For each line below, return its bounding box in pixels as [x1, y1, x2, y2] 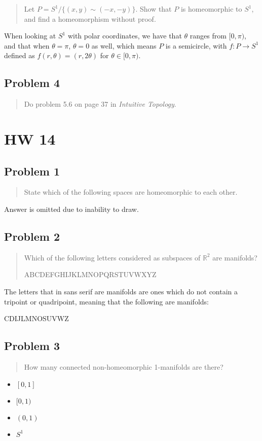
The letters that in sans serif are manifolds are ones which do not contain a [4, 286, 238, 296]
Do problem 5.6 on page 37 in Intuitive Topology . [24, 99, 176, 109]
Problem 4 [4, 75, 60, 91]
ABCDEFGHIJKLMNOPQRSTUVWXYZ [24, 269, 157, 280]
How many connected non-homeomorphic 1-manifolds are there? [24, 361, 223, 372]
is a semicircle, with [165, 40, 227, 51]
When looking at [4, 30, 56, 41]
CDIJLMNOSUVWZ [4, 313, 69, 324]
